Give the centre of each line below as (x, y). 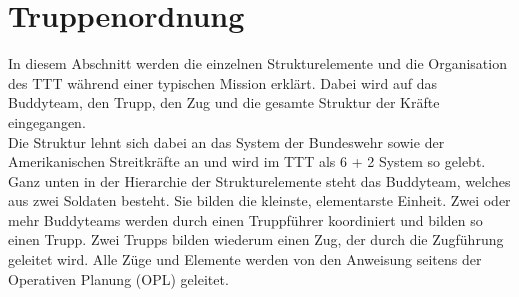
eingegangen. (47, 121)
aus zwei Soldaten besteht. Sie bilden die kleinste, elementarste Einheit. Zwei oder (259, 200)
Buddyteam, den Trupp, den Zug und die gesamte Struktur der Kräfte (224, 102)
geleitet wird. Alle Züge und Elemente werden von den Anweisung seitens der (245, 259)
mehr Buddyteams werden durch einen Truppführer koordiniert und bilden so (245, 219)
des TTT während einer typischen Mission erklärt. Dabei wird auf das (222, 82)
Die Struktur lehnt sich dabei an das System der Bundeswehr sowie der (226, 141)
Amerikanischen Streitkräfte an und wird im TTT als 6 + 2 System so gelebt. (247, 161)
